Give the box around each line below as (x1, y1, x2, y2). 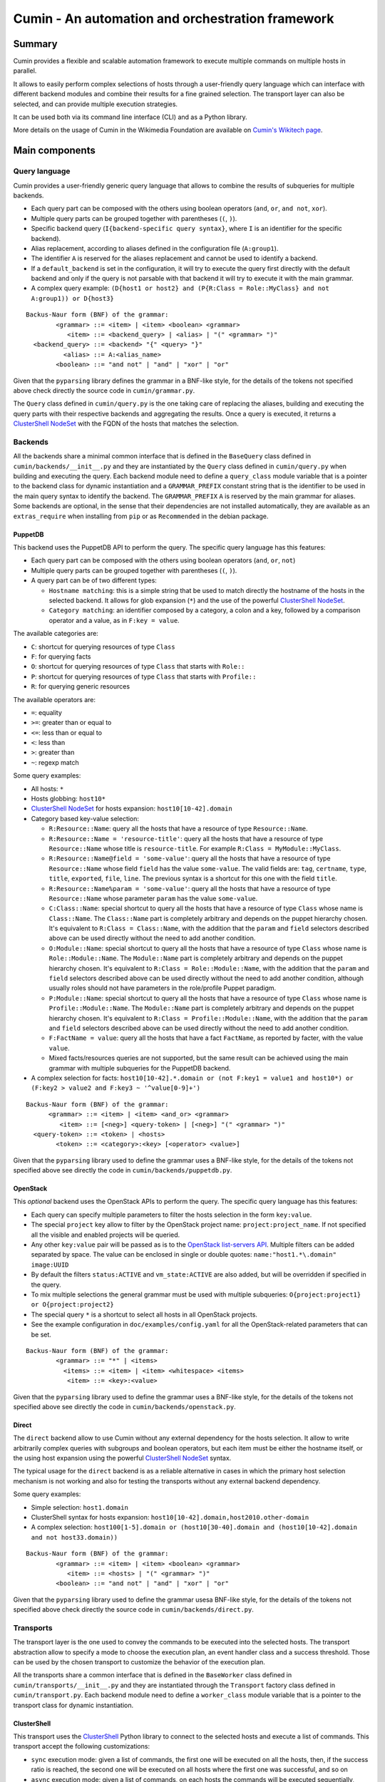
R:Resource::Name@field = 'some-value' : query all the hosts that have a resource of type (48, 854, 331, 862)
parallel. (13, 66, 37, 75)
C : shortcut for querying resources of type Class (31, 642, 175, 651)
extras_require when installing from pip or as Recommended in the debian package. (13, 512, 269, 520)
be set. (31, 1330, 51, 1339)
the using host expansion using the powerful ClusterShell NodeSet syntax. (13, 1454, 232, 1463)
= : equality (31, 708, 62, 716)
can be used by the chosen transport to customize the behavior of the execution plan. (13, 1658, 265, 1667)
